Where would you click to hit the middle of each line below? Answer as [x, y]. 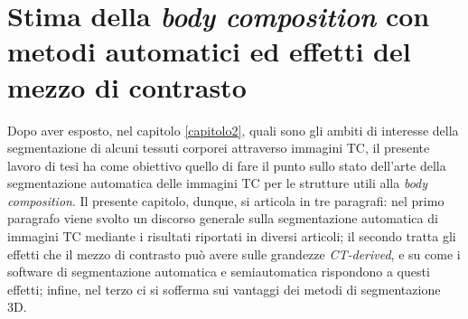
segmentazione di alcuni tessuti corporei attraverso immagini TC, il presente [219, 148]
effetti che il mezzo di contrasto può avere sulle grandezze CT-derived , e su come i [234, 253]
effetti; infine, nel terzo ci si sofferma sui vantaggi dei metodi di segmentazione [224, 289]
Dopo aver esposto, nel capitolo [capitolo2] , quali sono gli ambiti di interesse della [233, 130]
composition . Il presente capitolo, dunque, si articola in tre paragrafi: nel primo [226, 200]
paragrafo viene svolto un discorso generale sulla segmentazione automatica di [223, 218]
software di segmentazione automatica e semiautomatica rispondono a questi [219, 272]
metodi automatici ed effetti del [209, 51]
